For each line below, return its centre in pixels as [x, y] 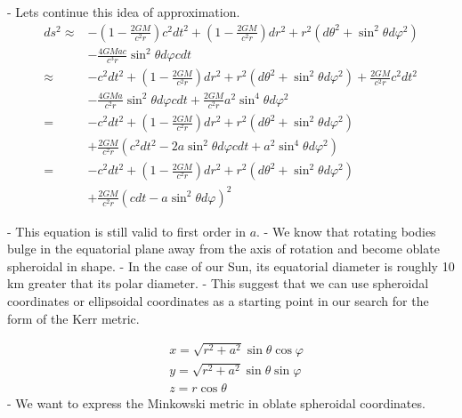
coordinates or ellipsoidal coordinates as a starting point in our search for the [218, 301]
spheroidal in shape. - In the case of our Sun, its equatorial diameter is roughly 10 [231, 265]
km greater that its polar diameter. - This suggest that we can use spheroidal [218, 283]
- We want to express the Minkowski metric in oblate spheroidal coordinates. [216, 402]
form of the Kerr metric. [73, 318]
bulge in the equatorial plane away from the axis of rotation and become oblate [223, 249]
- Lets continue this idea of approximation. [124, 12]
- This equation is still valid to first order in [126, 231]
